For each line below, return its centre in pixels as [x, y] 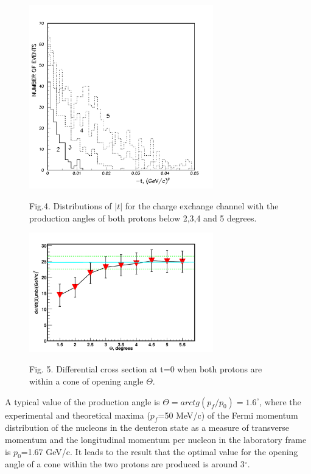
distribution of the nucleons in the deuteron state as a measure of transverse [147, 427]
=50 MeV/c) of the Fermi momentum [228, 415]
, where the [280, 401]
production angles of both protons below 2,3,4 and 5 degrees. [143, 218]
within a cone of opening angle [86, 381]
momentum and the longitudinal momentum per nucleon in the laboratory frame [156, 439]
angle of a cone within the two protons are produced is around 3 [125, 464]
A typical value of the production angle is [82, 401]
